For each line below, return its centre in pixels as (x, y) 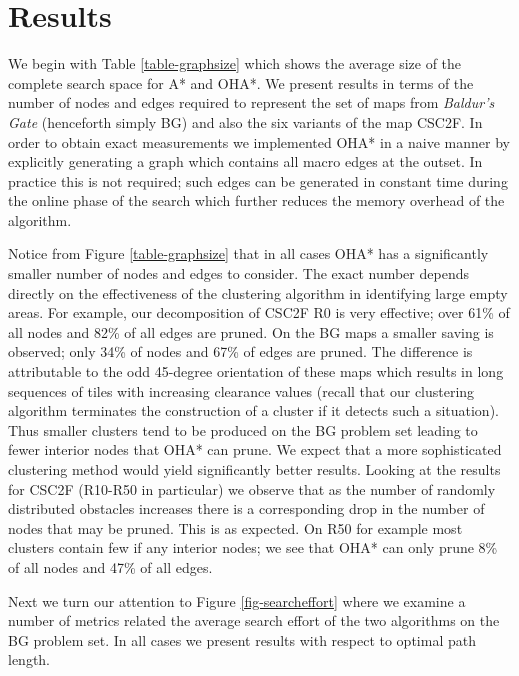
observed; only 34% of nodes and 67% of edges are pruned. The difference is (240, 351)
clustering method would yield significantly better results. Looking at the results (254, 469)
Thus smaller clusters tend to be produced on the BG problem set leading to (243, 429)
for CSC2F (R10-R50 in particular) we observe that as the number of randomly (252, 488)
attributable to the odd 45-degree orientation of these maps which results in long (256, 371)
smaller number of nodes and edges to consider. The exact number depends (238, 273)
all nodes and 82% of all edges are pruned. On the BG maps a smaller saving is (251, 331)
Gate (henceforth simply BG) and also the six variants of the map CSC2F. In (245, 121)
